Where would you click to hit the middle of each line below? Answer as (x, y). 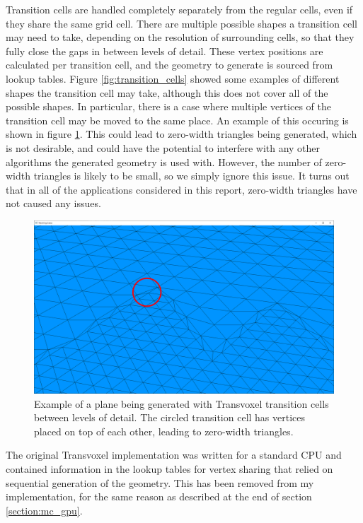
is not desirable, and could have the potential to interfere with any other (163, 147)
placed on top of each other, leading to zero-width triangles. (164, 431)
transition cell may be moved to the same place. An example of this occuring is (177, 120)
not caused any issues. (53, 203)
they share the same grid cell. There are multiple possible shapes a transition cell (181, 23)
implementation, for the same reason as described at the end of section (159, 496)
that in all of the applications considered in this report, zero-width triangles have (181, 189)
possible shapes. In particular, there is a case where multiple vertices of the (168, 106)
